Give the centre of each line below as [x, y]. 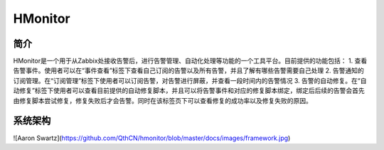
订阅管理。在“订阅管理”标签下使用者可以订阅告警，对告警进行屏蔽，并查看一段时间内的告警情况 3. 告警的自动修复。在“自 [190, 80]
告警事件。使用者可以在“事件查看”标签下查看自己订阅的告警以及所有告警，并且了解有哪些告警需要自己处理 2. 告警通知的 [188, 70]
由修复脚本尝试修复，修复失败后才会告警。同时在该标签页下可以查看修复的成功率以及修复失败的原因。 [162, 100]
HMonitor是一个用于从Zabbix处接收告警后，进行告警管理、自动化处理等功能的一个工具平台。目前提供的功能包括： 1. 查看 [190, 61]
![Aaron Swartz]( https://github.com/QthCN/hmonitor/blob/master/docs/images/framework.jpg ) [152, 138]
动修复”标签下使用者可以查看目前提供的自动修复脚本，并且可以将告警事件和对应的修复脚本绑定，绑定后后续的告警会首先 [189, 91]
